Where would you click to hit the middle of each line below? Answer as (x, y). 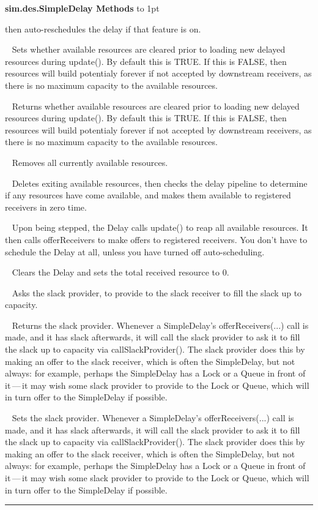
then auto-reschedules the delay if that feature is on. (103, 28)
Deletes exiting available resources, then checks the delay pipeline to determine (160, 183)
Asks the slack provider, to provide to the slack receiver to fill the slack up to (157, 292)
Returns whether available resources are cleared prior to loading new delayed (156, 106)
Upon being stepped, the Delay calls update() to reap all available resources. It (160, 227)
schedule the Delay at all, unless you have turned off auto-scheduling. (135, 251)
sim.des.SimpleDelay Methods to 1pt (82, 8)
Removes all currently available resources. (90, 162)
